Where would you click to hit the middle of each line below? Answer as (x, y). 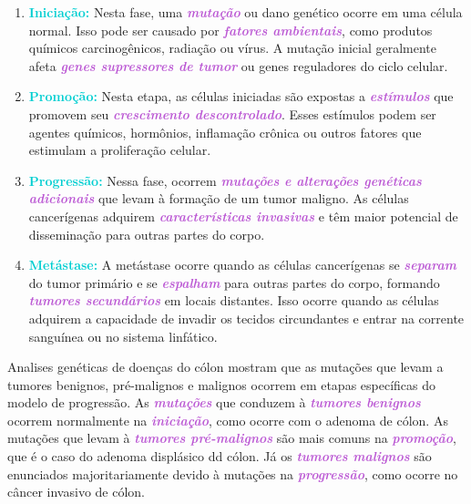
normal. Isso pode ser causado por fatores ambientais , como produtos (230, 30)
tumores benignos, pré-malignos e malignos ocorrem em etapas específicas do (222, 384)
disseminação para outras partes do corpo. (147, 234)
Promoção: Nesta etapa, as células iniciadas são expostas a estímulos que (241, 96)
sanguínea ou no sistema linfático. (123, 336)
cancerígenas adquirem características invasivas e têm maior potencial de (243, 216)
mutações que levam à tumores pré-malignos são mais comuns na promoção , (232, 438)
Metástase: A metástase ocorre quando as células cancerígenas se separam (242, 265)
